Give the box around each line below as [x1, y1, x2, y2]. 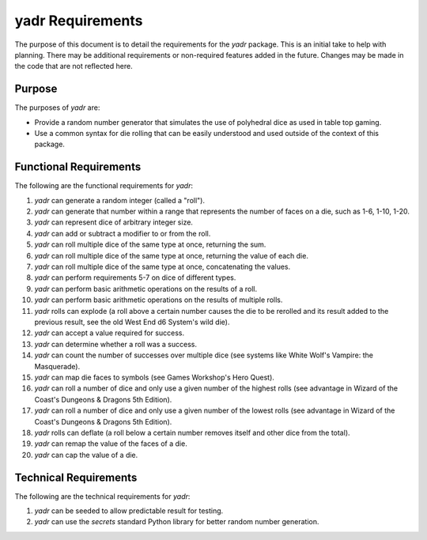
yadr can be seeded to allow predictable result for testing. [34, 506, 224, 515]
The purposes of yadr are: [14, 103, 100, 112]
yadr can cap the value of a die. [34, 450, 138, 459]
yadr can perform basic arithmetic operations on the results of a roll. [34, 284, 257, 293]
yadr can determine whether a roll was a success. [34, 339, 198, 349]
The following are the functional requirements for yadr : [14, 181, 194, 191]
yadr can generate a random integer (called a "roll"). [34, 195, 206, 205]
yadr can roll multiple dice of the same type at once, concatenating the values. [34, 262, 291, 272]
